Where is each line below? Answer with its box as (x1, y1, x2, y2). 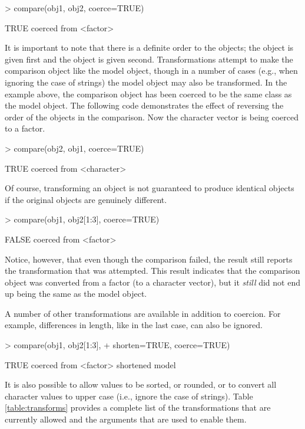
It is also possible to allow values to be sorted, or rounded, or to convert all (5, 378, 277, 391)
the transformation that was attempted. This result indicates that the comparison (5, 264, 300, 277)
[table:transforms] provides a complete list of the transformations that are (5, 401, 271, 414)
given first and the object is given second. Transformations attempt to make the (5, 53, 293, 65)
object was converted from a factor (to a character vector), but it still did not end (5, 276, 300, 288)
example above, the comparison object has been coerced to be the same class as (5, 87, 292, 100)
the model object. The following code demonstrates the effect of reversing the (5, 99, 284, 112)
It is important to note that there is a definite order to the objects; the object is (5, 41, 294, 54)
